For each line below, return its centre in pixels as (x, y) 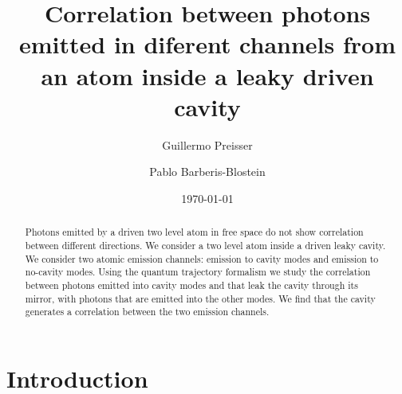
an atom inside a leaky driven (207, 75)
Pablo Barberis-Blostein (207, 172)
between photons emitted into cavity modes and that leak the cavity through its (191, 285)
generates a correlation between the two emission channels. (147, 312)
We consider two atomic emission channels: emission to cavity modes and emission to (202, 258)
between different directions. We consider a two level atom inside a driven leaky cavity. (205, 245)
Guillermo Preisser (207, 144)
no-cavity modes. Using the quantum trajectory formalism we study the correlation (198, 272)
